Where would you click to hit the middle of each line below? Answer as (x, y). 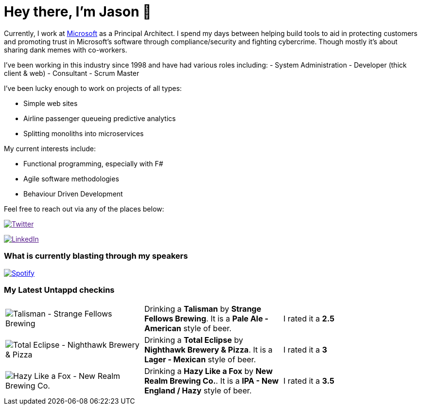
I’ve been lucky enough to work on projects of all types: (93, 88)
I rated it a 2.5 (309, 319)
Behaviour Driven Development (73, 194)
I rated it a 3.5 (309, 381)
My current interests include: (50, 148)
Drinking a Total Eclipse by (193, 340)
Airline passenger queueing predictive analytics (100, 118)
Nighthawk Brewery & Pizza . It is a (208, 350)
